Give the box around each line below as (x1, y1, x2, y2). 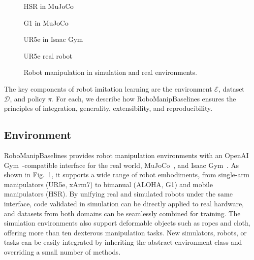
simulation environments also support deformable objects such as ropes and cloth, (4, 218, 251, 228)
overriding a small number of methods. (4, 246, 121, 257)
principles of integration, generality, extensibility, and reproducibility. (4, 103, 213, 113)
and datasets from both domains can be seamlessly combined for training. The (4, 208, 241, 218)
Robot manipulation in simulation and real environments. (24, 67, 197, 77)
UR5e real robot (24, 50, 73, 61)
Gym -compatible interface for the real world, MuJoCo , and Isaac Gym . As (4, 160, 239, 170)
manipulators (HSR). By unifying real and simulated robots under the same (4, 189, 233, 199)
